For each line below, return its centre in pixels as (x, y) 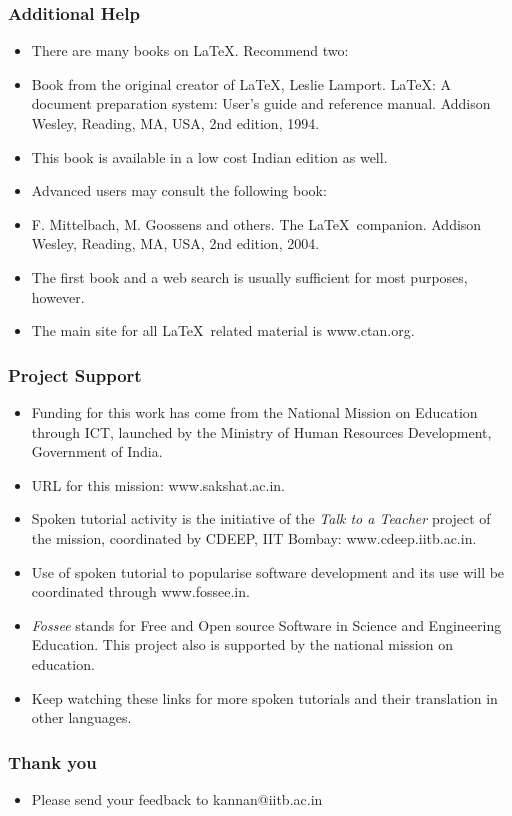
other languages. (81, 717)
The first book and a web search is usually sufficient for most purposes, (249, 276)
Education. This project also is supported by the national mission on (242, 644)
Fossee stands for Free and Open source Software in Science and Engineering (266, 624)
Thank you (52, 761)
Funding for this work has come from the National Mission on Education (254, 411)
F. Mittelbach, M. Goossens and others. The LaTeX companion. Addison (256, 223)
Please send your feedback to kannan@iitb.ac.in (177, 798)
